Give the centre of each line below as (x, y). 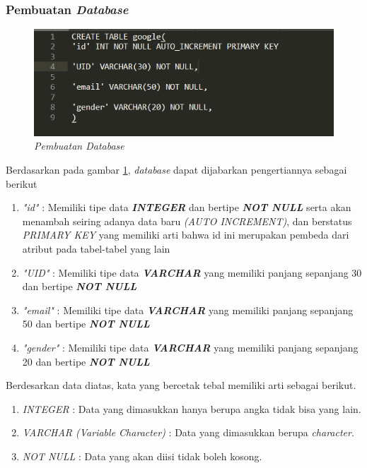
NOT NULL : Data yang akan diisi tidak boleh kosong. (142, 456)
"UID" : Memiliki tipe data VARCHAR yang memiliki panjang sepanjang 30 (192, 272)
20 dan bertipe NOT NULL (86, 361)
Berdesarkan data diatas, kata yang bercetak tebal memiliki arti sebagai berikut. (181, 385)
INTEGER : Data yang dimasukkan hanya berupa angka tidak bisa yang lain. (192, 408)
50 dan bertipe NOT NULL (86, 324)
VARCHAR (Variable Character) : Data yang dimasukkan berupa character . (188, 432)
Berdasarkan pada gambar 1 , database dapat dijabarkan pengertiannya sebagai (176, 169)
